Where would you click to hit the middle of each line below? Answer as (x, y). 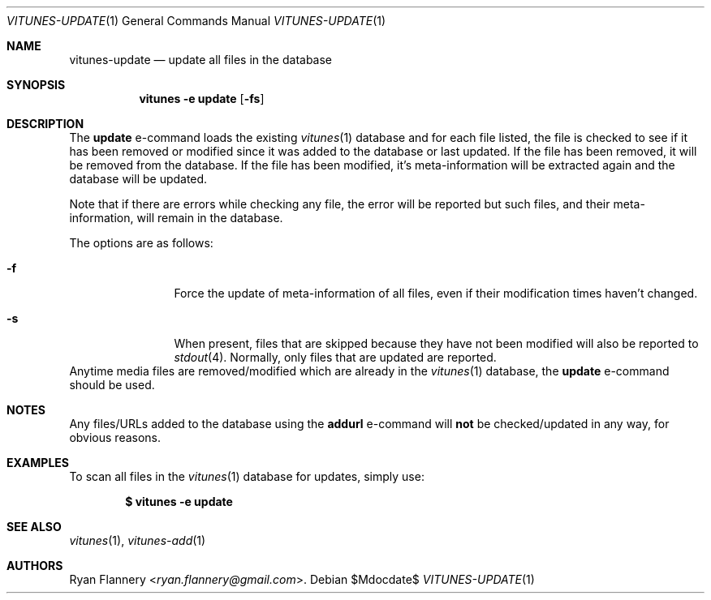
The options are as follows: (141, 243)
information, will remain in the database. (176, 218)
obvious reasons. (115, 437)
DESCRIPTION (45, 124)
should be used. (112, 385)
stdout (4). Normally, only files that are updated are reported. (335, 357)
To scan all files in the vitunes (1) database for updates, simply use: (247, 476)
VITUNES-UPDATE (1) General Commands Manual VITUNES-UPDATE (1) (196, 21)
